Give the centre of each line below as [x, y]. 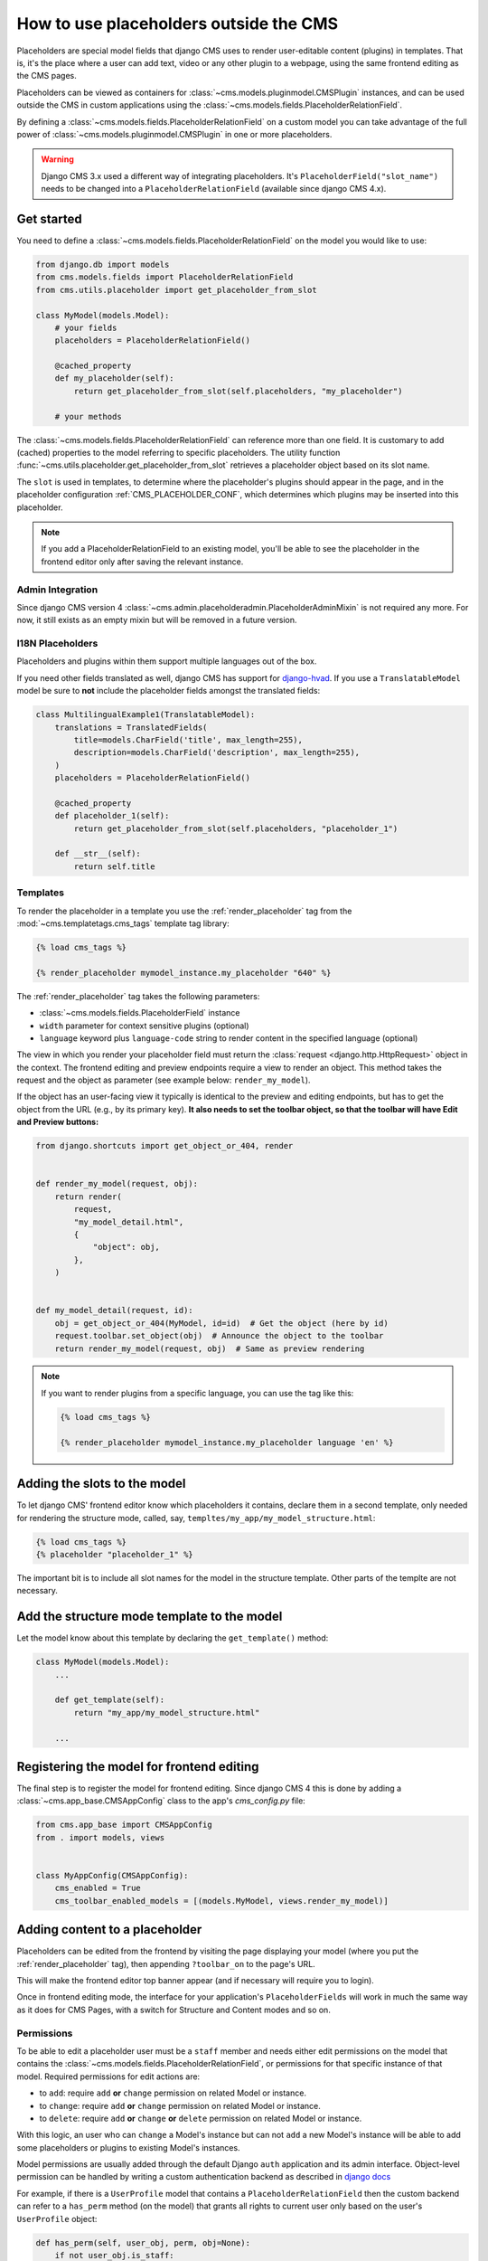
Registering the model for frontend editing [138, 1767]
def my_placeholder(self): [115, 378]
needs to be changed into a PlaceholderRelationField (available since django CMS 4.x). [214, 189]
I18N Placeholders [57, 644]
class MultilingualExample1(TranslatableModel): [145, 715]
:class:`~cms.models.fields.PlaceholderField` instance [140, 1013]
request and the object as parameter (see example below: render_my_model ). [164, 1080]
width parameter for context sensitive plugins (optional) [144, 1026]
